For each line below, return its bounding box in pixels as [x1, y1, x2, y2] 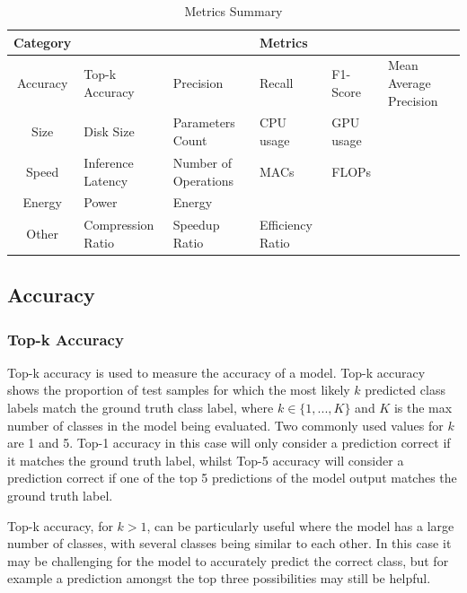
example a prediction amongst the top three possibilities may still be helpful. [7, 569, 431, 588]
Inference [84, 153, 134, 171]
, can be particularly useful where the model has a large [146, 516, 454, 535]
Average [387, 74, 431, 92]
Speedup [172, 215, 220, 234]
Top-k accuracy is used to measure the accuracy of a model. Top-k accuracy [7, 362, 426, 381]
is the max [393, 398, 453, 417]
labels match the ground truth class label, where [7, 398, 274, 417]
